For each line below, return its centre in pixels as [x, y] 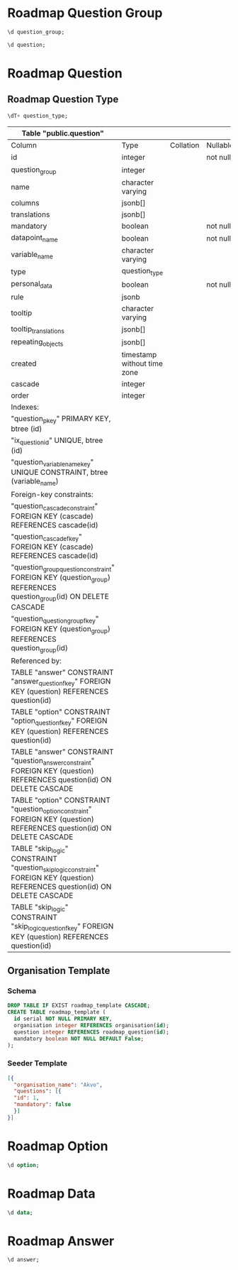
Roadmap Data [51, 1193]
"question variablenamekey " [52, 463]
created [24, 363]
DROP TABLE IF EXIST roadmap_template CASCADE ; [79, 1006]
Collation [185, 145]
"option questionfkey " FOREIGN [59, 721]
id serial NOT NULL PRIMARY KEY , [63, 1019]
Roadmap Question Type [63, 100]
